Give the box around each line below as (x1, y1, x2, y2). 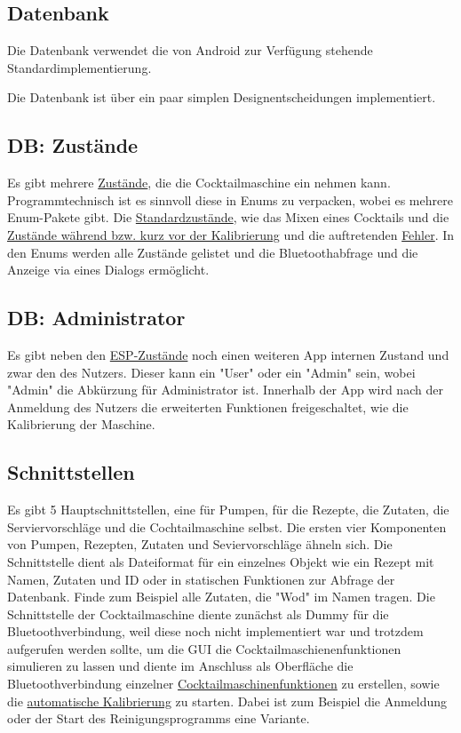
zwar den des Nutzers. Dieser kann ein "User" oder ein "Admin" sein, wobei (7, 363, 416, 381)
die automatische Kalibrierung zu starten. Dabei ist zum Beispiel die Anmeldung (7, 691, 448, 710)
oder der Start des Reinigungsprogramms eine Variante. (7, 709, 310, 728)
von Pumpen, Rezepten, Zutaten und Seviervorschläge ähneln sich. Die (7, 535, 393, 554)
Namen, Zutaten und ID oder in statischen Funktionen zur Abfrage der (7, 570, 395, 588)
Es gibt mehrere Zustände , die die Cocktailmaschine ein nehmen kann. (7, 173, 391, 192)
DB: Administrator (7, 304, 186, 331)
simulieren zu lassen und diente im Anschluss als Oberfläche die (7, 657, 354, 675)
